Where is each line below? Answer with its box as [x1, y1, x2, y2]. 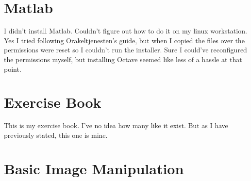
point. [4, 64, 21, 74]
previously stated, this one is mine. [4, 130, 108, 140]
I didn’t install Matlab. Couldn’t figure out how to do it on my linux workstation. [4, 26, 247, 36]
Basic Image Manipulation [4, 158, 184, 178]
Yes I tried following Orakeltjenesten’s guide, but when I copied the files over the [4, 35, 245, 45]
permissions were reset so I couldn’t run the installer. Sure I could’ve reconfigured [4, 45, 247, 55]
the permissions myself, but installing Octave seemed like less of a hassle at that [4, 54, 242, 64]
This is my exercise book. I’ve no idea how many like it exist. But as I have [4, 120, 228, 131]
